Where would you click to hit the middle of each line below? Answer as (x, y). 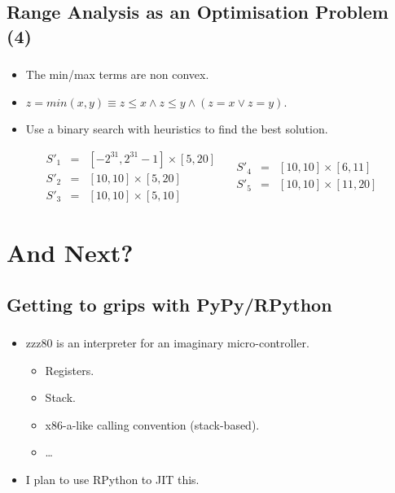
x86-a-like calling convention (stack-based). (152, 424)
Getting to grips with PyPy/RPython (169, 304)
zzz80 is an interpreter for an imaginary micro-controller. (167, 343)
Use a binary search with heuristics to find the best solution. (177, 129)
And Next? (70, 253)
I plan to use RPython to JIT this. (112, 480)
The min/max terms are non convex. (117, 74)
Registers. (70, 370)
